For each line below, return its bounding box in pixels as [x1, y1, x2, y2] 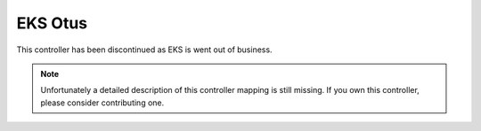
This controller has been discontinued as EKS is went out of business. [16, 44, 273, 55]
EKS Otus [16, 13, 88, 33]
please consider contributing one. [40, 97, 165, 108]
